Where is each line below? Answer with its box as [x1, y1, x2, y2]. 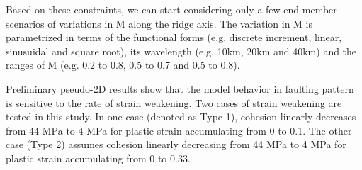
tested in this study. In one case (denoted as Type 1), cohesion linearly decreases [6, 109, 356, 124]
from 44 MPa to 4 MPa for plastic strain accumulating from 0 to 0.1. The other [6, 123, 352, 137]
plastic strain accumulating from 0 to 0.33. [6, 150, 191, 165]
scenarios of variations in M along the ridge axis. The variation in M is [6, 16, 312, 30]
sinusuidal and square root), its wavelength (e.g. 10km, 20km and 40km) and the [6, 43, 357, 58]
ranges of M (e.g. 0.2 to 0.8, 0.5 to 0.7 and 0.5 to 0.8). [6, 57, 240, 72]
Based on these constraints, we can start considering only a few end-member [6, 2, 337, 16]
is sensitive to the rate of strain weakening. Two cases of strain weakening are [6, 95, 342, 110]
